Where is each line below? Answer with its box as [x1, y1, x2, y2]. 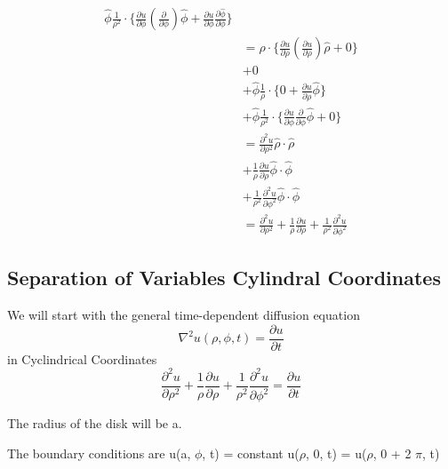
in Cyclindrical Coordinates [7, 349, 157, 368]
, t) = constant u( [202, 443, 300, 462]
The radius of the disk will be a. [7, 414, 182, 433]
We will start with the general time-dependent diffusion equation [7, 306, 360, 324]
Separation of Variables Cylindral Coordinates [7, 264, 441, 291]
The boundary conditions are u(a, [7, 443, 191, 462]
